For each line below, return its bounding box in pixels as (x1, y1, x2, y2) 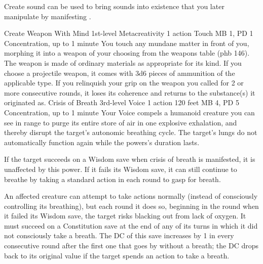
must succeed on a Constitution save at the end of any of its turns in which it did (4, 220, 258, 231)
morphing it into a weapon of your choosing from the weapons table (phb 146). (4, 48, 250, 58)
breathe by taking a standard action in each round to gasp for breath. (4, 173, 221, 184)
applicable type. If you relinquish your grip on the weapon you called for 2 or (4, 77, 244, 88)
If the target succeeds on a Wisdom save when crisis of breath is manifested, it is (4, 154, 255, 164)
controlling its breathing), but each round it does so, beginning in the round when (4, 200, 259, 211)
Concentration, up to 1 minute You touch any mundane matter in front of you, (4, 37, 249, 48)
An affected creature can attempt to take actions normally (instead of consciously (4, 191, 258, 201)
